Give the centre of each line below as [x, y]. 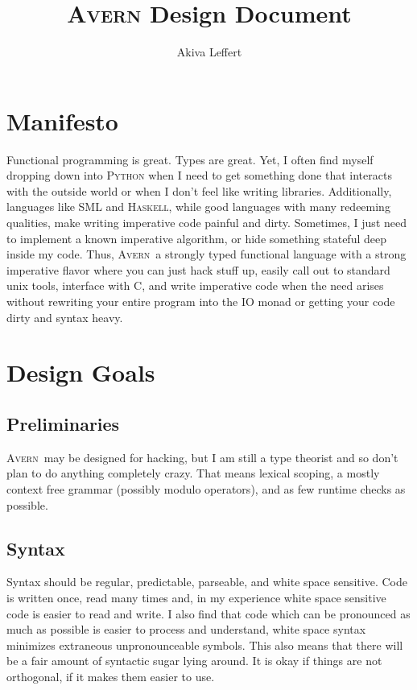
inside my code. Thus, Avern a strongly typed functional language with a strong [206, 254]
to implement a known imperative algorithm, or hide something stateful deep [196, 238]
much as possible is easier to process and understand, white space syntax [186, 629]
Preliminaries [63, 423]
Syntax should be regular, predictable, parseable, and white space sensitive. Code [207, 582]
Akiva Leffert [209, 52]
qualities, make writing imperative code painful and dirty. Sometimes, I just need [206, 223]
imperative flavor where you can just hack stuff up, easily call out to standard [198, 269]
